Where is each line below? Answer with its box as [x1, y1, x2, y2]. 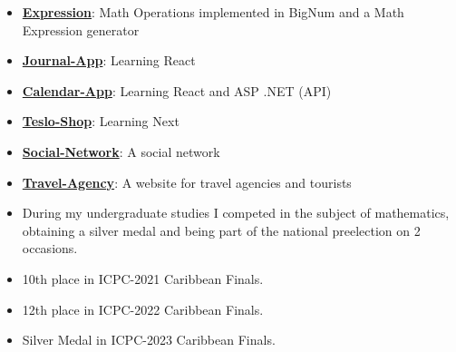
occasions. [22, 239, 78, 258]
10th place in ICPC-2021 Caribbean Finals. [22, 269, 264, 288]
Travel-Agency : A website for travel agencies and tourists [22, 172, 352, 191]
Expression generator [22, 20, 140, 39]
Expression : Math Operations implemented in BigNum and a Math [22, 3, 404, 21]
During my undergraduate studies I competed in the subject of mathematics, [22, 203, 450, 222]
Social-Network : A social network [22, 142, 220, 161]
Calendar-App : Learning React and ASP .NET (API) [22, 81, 332, 100]
